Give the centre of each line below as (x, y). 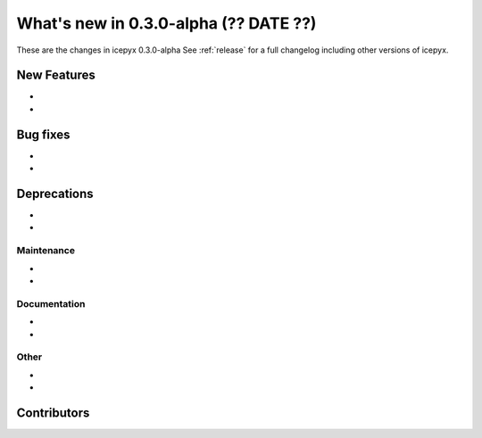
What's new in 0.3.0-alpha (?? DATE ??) (166, 23)
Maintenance (46, 251)
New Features (56, 75)
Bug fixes (43, 134)
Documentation (51, 303)
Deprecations (55, 193)
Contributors (53, 413)
